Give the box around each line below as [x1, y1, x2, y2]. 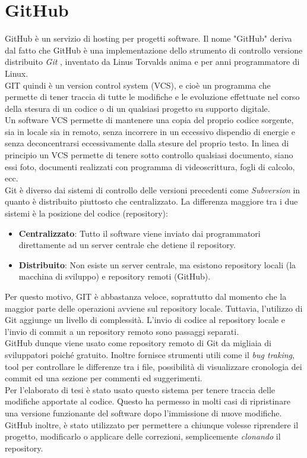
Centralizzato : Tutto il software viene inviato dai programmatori [18, 227, 261, 239]
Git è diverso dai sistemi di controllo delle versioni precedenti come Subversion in [5, 183, 300, 196]
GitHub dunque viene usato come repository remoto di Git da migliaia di [5, 337, 271, 349]
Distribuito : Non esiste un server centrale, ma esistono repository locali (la [18, 258, 296, 271]
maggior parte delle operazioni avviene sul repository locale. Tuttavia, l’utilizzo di [5, 302, 303, 314]
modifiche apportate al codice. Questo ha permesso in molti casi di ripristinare [5, 395, 290, 407]
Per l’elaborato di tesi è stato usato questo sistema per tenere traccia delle [5, 383, 276, 396]
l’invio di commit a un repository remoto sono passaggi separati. [5, 325, 239, 337]
